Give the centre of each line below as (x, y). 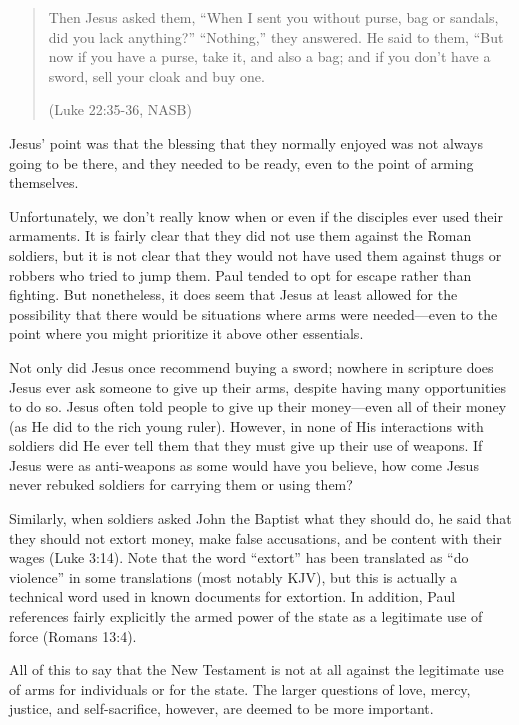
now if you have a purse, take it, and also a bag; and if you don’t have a (269, 56)
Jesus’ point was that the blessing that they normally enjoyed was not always (246, 142)
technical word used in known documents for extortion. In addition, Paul (232, 596)
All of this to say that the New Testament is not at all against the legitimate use (256, 669)
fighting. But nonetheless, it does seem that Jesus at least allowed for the (233, 294)
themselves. (44, 182)
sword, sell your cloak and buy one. (156, 75)
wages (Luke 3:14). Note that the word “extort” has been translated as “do (239, 557)
